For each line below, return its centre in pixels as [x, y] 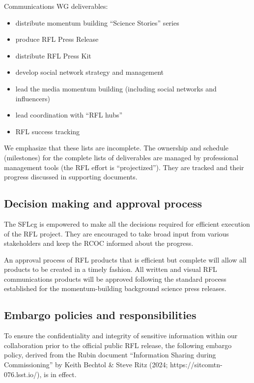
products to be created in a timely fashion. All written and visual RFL [111, 269]
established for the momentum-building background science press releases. [115, 288]
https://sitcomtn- [196, 365]
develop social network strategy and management [90, 72]
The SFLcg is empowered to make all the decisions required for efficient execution [127, 223]
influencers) [33, 98]
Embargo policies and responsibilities [100, 315]
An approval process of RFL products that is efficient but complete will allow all [125, 259]
